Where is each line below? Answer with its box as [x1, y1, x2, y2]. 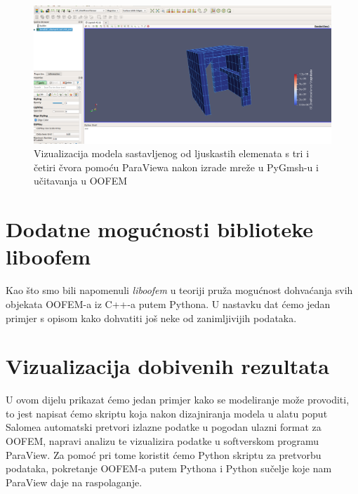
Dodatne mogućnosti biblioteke [6, 215, 314, 243]
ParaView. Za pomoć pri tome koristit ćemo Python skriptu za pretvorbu [6, 447, 321, 462]
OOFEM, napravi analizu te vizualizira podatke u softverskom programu [6, 434, 319, 448]
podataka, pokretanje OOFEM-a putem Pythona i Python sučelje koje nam [6, 461, 332, 476]
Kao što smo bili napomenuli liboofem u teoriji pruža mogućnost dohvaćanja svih [6, 283, 353, 298]
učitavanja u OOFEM [34, 173, 128, 188]
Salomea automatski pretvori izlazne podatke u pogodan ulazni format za [6, 420, 321, 434]
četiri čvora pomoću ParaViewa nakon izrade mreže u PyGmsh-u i [34, 159, 319, 174]
